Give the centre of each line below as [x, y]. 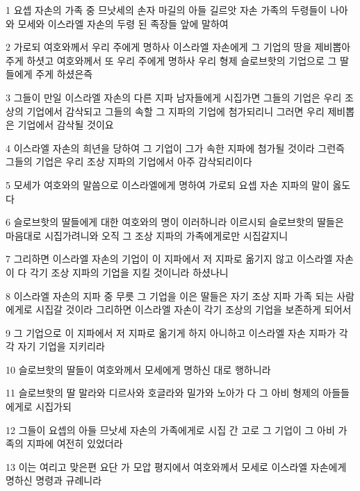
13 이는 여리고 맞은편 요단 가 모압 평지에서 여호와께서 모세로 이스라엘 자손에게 [176, 466]
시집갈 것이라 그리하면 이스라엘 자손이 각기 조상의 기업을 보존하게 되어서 [194, 309]
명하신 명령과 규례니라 [54, 480]
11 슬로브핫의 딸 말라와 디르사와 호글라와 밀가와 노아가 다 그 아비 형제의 [163, 393]
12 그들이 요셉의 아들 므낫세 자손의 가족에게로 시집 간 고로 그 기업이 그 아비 [170, 430]
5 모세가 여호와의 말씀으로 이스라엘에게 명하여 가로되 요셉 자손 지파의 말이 [167, 184]
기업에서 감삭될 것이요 [66, 125]
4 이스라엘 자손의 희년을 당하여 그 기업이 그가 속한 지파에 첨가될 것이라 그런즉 [175, 148]
